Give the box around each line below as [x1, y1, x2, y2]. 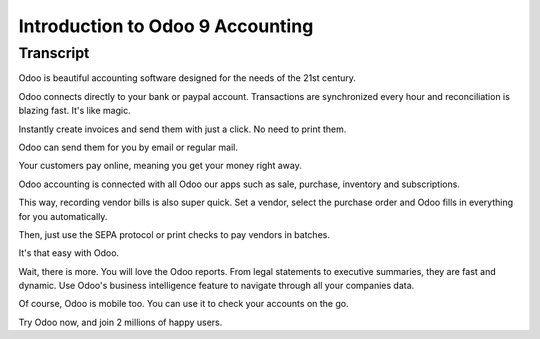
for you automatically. [18, 210, 108, 222]
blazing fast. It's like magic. [18, 105, 131, 117]
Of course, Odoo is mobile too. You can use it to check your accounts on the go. [18, 298, 349, 310]
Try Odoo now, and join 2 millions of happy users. [18, 316, 223, 328]
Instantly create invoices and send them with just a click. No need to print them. [18, 123, 347, 135]
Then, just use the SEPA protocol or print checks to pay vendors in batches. [18, 228, 330, 240]
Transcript [18, 44, 90, 62]
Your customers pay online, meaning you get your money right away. [18, 160, 302, 172]
